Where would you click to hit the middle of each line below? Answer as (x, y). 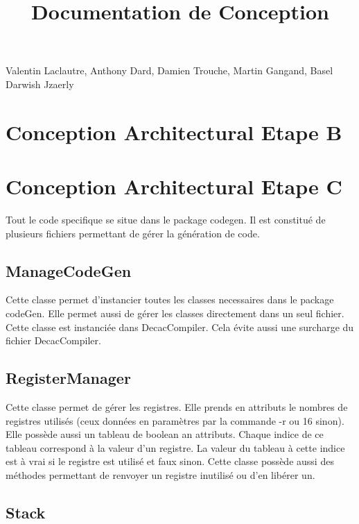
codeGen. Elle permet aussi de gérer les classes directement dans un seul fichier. (175, 313)
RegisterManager (68, 378)
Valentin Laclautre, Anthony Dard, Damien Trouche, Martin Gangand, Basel (169, 70)
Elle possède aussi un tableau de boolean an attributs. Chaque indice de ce (165, 434)
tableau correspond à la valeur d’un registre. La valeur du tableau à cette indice (175, 447)
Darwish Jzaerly (40, 84)
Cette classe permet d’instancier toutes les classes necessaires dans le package (170, 299)
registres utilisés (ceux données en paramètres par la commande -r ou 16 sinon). (175, 420)
